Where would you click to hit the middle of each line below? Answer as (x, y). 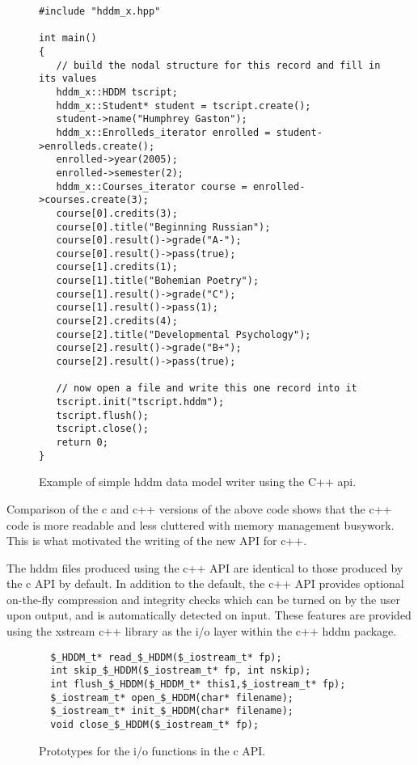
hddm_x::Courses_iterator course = (152, 186)
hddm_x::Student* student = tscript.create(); (184, 106)
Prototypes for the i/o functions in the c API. (152, 750)
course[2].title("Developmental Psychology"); (184, 334)
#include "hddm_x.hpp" (100, 11)
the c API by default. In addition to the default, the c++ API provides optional (205, 583)
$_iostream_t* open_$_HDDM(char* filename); (172, 697)
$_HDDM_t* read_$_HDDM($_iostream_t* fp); (166, 657)
